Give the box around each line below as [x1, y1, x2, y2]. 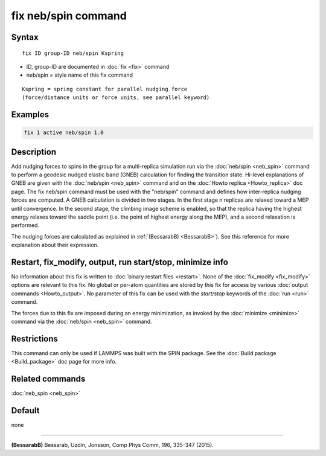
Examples [11, 109, 50, 120]
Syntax [11, 32, 39, 42]
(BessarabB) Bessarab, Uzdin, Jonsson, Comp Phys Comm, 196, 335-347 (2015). [11, 441, 214, 448]
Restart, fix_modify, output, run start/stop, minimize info [11, 257, 229, 267]
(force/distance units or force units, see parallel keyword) [22, 94, 210, 101]
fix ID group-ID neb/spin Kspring [22, 50, 124, 57]
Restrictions [11, 333, 59, 344]
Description [11, 147, 57, 157]
